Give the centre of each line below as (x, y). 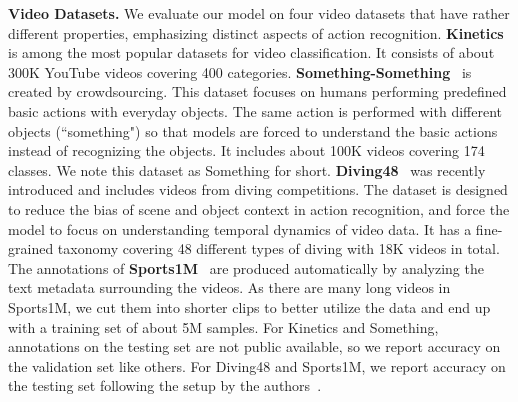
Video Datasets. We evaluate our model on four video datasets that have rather (259, 13)
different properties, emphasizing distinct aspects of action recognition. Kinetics (256, 32)
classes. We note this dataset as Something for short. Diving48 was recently (247, 169)
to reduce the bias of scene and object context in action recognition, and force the (259, 208)
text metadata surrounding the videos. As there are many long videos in (229, 287)
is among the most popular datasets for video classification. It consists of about (251, 52)
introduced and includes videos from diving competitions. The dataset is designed (258, 189)
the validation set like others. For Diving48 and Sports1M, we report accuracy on (257, 365)
